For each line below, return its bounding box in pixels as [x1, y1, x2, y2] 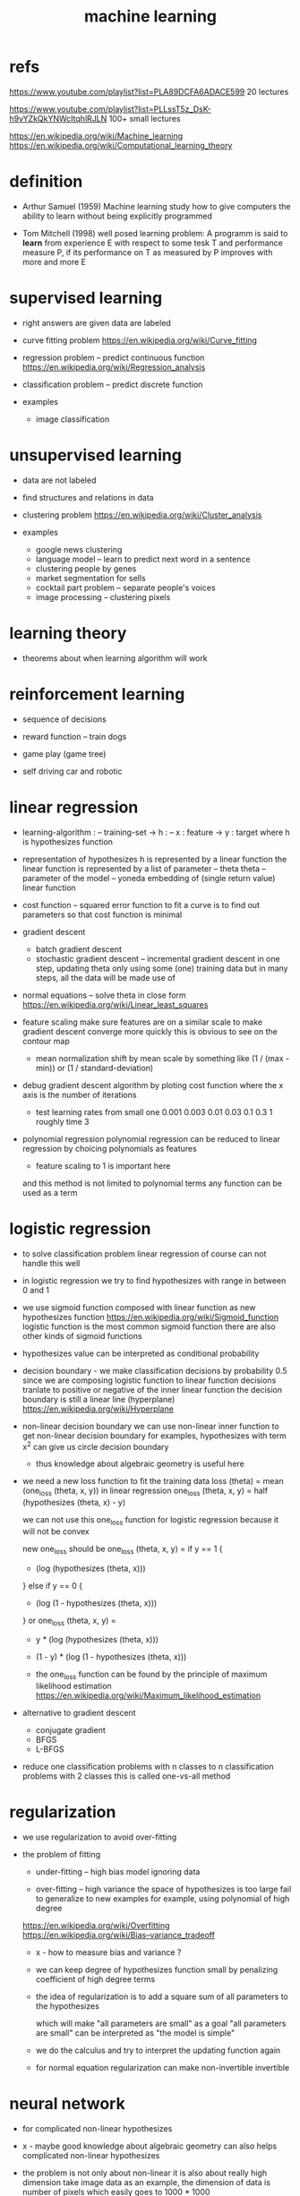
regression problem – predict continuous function [21, 352, 205, 363]
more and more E [21, 256, 87, 267]
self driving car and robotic [21, 766, 123, 776]
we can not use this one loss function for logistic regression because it [21, 1514, 279, 1527]
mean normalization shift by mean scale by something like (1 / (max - [35, 1052, 289, 1063]
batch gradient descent [35, 943, 123, 955]
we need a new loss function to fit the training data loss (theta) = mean [21, 1476, 284, 1487]
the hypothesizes [35, 2001, 100, 2012]
